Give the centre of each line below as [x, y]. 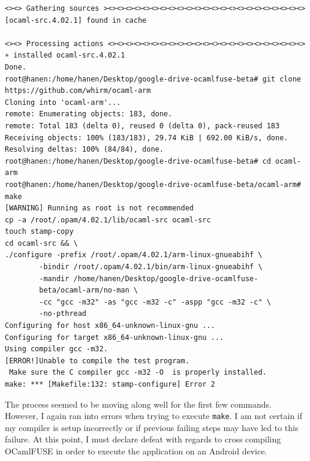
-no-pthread [63, 314]
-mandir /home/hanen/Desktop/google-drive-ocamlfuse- [149, 278]
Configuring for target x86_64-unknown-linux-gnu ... [115, 337]
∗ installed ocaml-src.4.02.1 [65, 55]
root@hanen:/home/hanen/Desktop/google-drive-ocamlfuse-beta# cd [138, 161]
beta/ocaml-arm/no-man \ [88, 290]
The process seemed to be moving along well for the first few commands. [138, 404]
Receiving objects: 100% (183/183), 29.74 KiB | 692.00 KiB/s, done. [147, 138]
